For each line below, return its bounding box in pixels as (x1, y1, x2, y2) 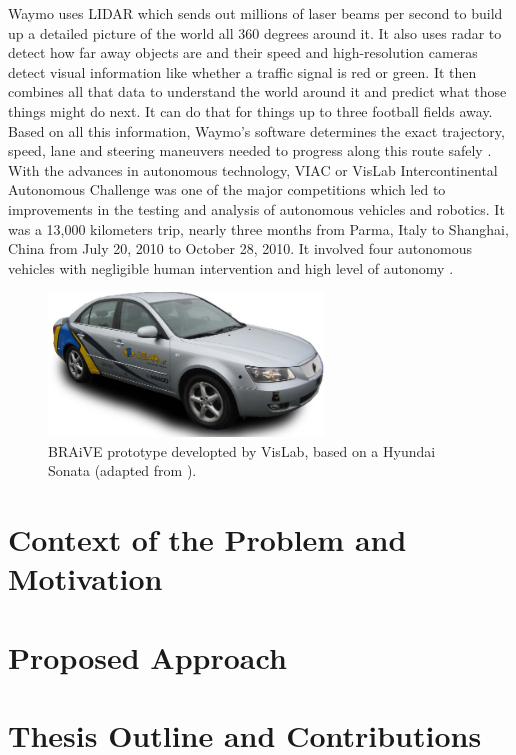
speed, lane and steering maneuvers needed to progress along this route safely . (8, 140, 492, 161)
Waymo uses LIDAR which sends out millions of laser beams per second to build (8, 3, 503, 23)
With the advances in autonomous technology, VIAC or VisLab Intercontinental (8, 159, 498, 180)
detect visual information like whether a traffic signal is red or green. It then (8, 61, 477, 82)
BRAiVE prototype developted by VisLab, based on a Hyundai (48, 440, 436, 461)
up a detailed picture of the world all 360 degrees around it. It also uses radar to (8, 22, 502, 43)
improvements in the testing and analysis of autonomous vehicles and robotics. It (8, 198, 505, 219)
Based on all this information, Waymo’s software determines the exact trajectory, (8, 120, 505, 141)
